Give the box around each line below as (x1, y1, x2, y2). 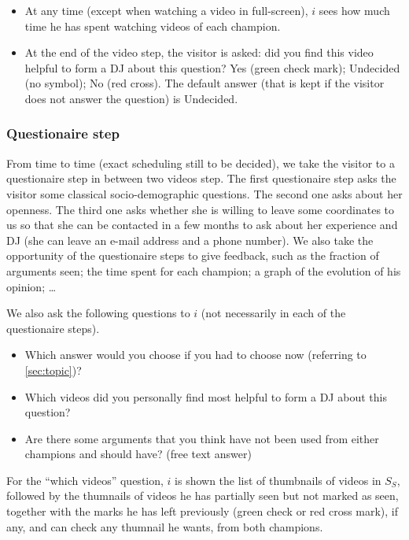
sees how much (319, 2, 390, 18)
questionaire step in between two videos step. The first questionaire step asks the (6, 170, 396, 187)
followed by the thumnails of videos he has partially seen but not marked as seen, (6, 487, 399, 504)
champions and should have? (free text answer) (24, 446, 252, 462)
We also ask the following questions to (6, 305, 190, 321)
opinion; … (6, 278, 57, 294)
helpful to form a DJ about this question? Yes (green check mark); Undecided (24, 59, 400, 76)
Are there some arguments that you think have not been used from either (24, 430, 379, 446)
